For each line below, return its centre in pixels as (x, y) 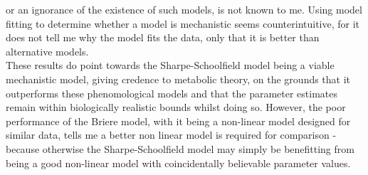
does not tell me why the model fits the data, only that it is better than (163, 37)
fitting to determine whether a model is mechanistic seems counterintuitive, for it (183, 23)
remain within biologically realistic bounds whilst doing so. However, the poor (176, 107)
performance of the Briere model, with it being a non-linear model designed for (178, 121)
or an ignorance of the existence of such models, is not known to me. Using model (184, 9)
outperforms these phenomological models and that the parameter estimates (172, 93)
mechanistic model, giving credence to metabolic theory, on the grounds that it (178, 79)
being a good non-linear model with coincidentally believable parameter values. (178, 163)
